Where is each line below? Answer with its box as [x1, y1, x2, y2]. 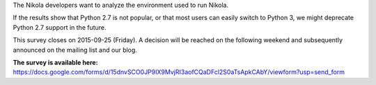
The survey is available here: [13, 58, 98, 66]
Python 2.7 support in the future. [13, 23, 107, 31]
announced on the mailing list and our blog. [13, 46, 137, 54]
